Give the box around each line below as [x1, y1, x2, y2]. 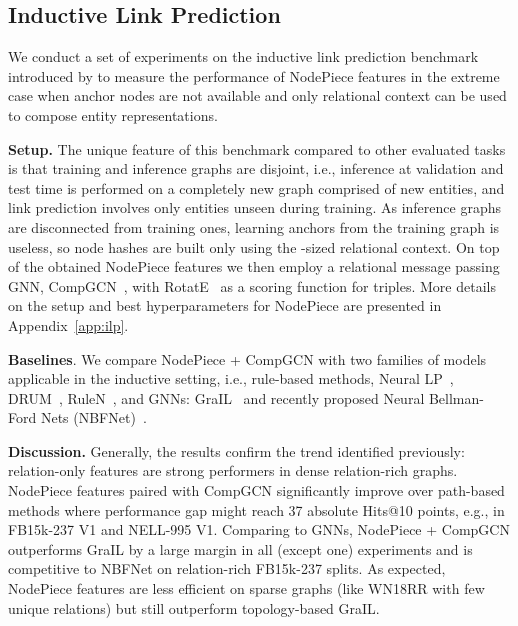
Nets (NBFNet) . [40, 407, 147, 428]
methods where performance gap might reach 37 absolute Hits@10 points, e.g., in [8, 499, 505, 520]
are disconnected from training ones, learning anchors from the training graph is [8, 216, 500, 237]
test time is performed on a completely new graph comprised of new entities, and [8, 177, 505, 198]
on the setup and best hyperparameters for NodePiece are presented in [8, 295, 442, 316]
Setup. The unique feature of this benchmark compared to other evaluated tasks [8, 138, 506, 159]
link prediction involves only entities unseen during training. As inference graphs [8, 197, 501, 218]
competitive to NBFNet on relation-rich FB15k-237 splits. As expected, [8, 558, 446, 579]
